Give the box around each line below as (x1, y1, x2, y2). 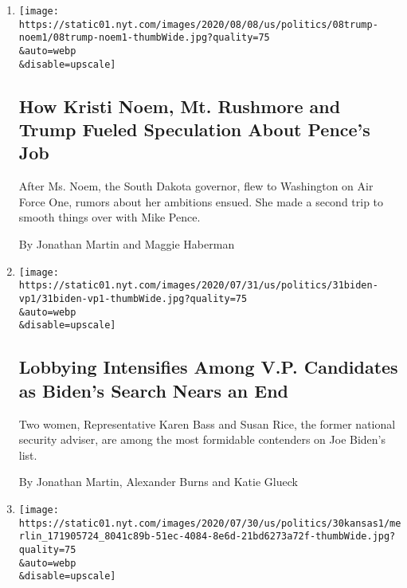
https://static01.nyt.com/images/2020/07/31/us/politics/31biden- (18, 280, 378, 292)
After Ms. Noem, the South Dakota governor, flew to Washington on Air (18, 178, 374, 194)
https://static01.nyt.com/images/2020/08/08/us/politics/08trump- (18, 18, 378, 30)
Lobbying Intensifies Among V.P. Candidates (18, 355, 398, 379)
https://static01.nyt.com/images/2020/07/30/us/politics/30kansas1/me (18, 517, 401, 529)
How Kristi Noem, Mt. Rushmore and (18, 93, 341, 118)
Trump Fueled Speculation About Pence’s (18, 117, 370, 142)
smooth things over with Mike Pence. (18, 209, 201, 225)
